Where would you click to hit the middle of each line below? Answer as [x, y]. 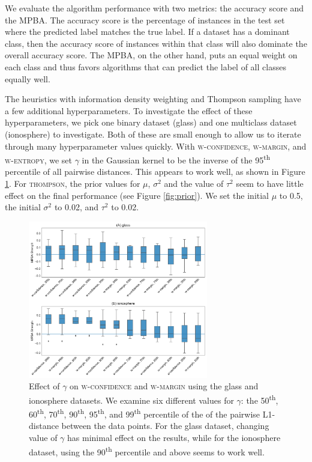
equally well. [28, 78]
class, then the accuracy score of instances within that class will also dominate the [156, 43]
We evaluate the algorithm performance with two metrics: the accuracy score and [154, 8]
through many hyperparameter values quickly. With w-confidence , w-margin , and [156, 146]
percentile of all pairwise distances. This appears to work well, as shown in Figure [155, 172]
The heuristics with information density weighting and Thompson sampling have [153, 99]
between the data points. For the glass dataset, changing [165, 426]
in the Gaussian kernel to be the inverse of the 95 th [176, 159]
